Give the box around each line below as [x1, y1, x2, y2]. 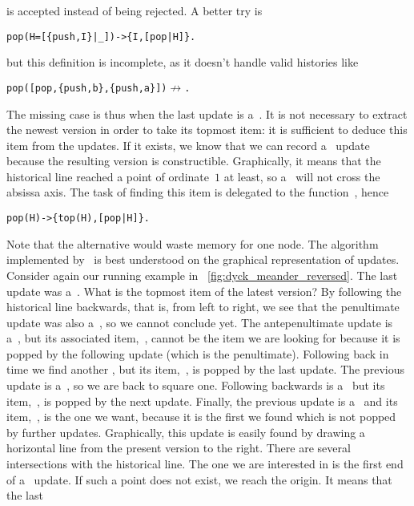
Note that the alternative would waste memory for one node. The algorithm [6, 235, 379, 252]
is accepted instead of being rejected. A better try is [6, 2, 263, 18]
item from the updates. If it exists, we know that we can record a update [6, 136, 370, 153]
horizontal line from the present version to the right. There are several [6, 439, 351, 456]
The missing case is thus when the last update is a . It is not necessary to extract [6, 105, 408, 122]
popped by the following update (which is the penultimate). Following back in [6, 345, 389, 362]
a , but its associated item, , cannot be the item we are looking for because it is [6, 330, 400, 346]
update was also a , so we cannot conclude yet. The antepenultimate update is [6, 314, 393, 330]
